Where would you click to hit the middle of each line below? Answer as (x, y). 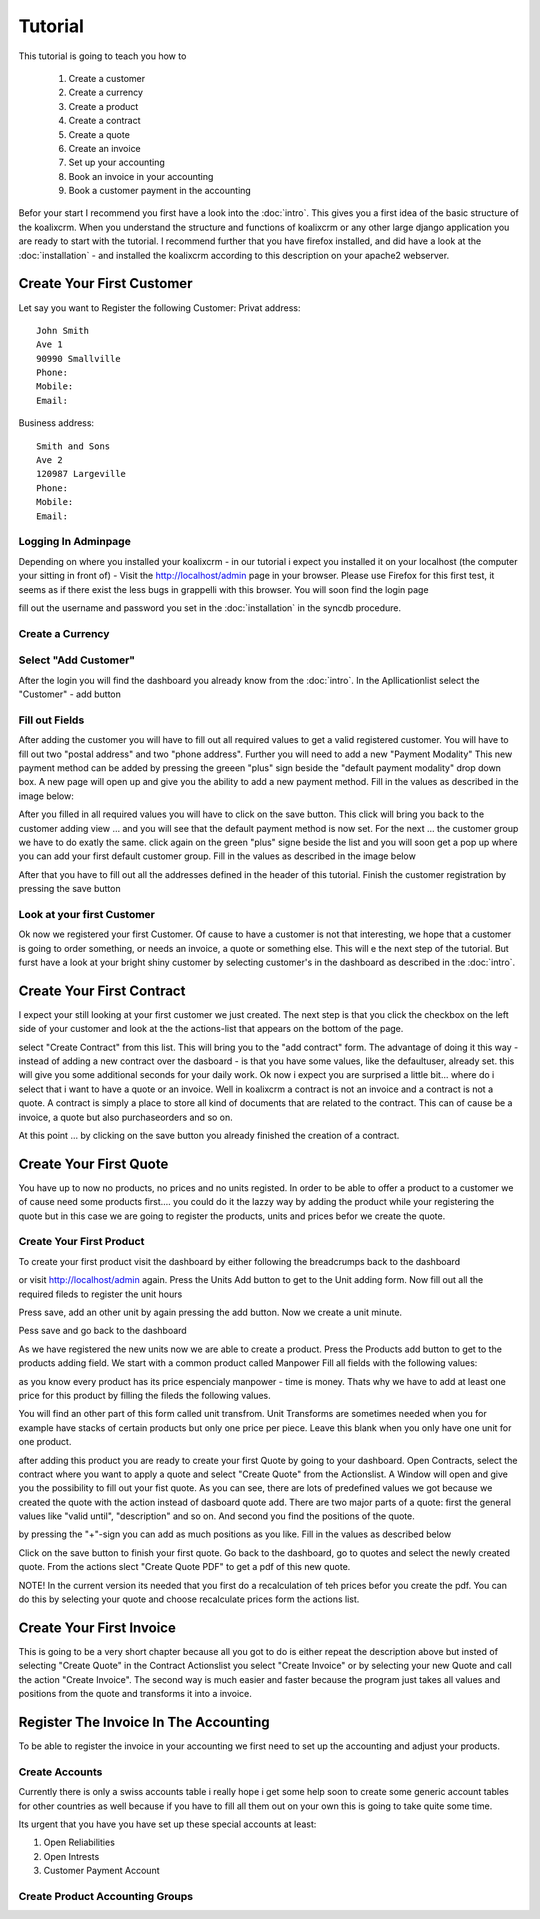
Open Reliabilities (79, 1842)
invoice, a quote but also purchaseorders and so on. (126, 1117)
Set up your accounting (116, 162)
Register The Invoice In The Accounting (144, 1721)
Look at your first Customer (86, 914)
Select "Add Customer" (76, 660)
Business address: (56, 423)
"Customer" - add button (70, 694)
